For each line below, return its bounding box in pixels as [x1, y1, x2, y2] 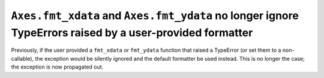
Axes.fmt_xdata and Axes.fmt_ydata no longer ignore [11, 9, 299, 22]
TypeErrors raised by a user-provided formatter [11, 26, 253, 39]
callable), [11, 55, 34, 62]
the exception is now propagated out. [11, 63, 104, 71]
